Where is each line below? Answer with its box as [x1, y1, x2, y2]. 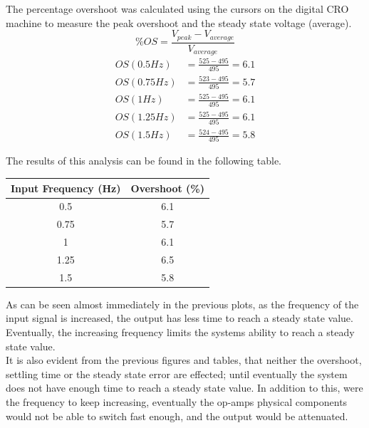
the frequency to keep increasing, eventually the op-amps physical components [6, 394, 348, 409]
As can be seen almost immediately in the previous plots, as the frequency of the [6, 296, 359, 311]
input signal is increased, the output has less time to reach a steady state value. [6, 310, 353, 325]
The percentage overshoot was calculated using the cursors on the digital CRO [6, 1, 349, 16]
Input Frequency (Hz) [11, 180, 121, 195]
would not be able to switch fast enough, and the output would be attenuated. [6, 408, 348, 423]
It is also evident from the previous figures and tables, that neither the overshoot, [6, 353, 362, 367]
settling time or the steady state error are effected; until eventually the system [6, 366, 348, 381]
